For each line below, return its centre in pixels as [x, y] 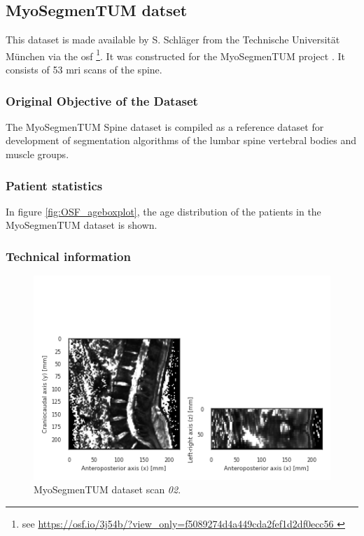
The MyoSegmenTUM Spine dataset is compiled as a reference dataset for [165, 126]
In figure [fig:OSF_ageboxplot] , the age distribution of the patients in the [163, 211]
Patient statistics [54, 185]
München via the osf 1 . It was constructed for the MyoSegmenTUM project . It [175, 55]
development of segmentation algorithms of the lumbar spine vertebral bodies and [181, 140]
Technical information [68, 256]
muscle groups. [37, 154]
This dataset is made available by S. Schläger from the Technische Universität [173, 40]
